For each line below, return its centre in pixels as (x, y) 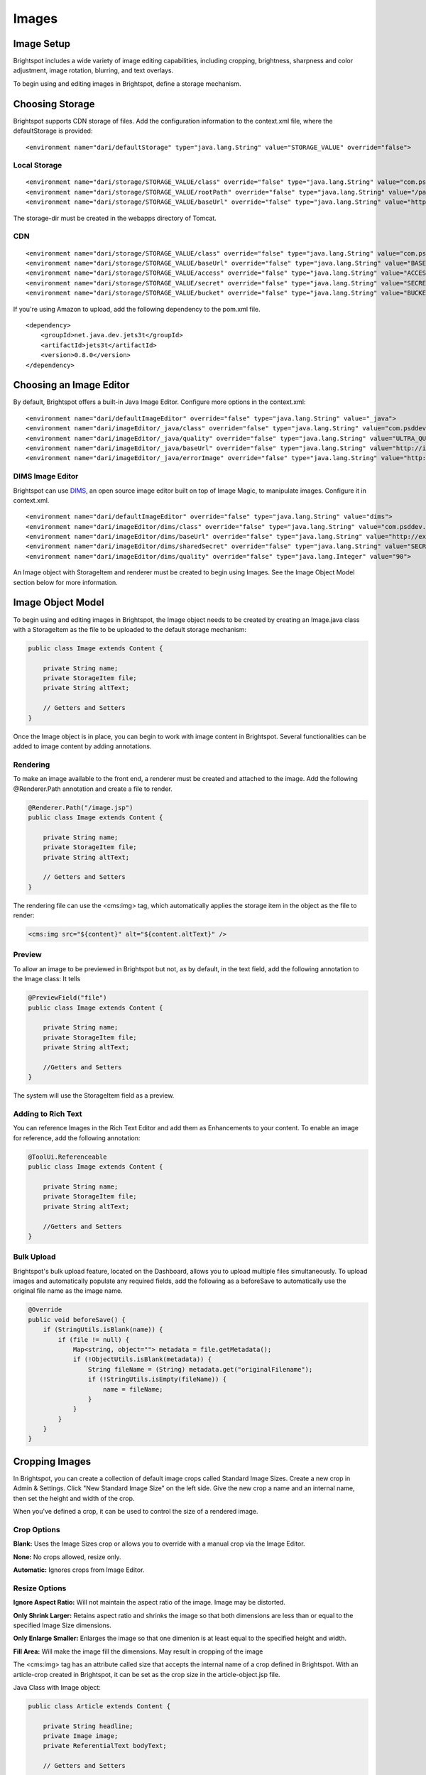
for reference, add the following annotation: (77, 1138)
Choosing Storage (54, 104)
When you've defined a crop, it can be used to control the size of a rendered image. (136, 1512)
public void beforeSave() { (77, 1320)
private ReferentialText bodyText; (105, 1746)
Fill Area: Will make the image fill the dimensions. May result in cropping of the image (138, 1651)
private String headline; (88, 1726)
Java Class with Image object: (57, 1687)
